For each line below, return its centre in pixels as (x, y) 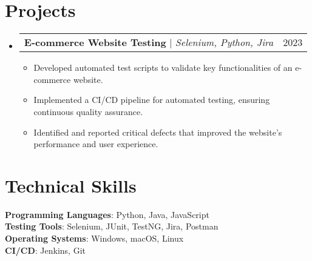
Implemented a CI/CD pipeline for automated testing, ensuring (152, 100)
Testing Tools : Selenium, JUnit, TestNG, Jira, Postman (112, 226)
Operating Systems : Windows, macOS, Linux (94, 238)
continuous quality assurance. (88, 111)
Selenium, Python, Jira (224, 42)
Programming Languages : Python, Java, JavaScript (107, 214)
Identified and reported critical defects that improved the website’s (158, 132)
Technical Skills (71, 185)
